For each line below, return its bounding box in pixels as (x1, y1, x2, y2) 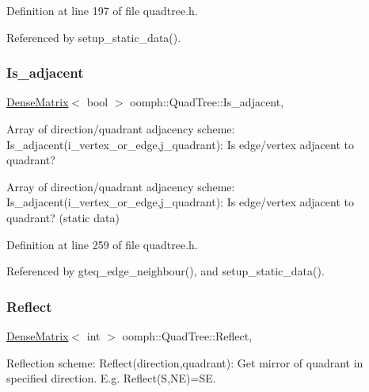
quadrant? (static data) (6, 209, 120, 225)
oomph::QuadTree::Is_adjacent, (130, 94, 284, 110)
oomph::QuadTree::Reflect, (122, 327, 253, 344)
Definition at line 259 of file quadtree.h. (6, 236, 198, 252)
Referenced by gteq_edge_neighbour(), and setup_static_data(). (6, 263, 325, 279)
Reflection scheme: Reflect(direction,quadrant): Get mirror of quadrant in (6, 354, 363, 371)
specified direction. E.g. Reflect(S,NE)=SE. (6, 370, 216, 386)
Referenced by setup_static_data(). (6, 29, 181, 45)
